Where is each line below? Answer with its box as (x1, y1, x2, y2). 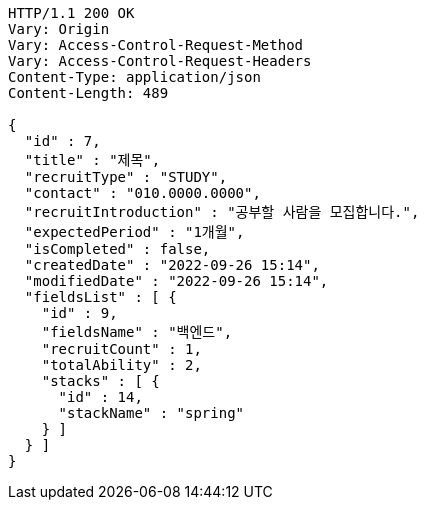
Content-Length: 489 (8, 85, 169, 101)
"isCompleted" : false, (24, 241, 211, 257)
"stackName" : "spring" (58, 405, 245, 421)
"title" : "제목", (24, 152, 161, 168)
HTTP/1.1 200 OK (8, 5, 135, 21)
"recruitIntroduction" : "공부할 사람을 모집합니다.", (24, 204, 420, 220)
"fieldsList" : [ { (24, 289, 177, 305)
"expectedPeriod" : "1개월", (24, 224, 245, 240)
